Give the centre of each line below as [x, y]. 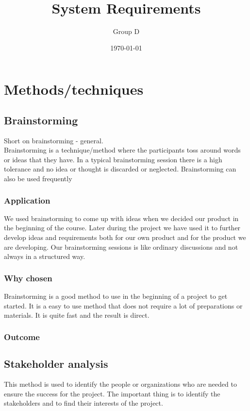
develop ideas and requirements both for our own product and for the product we [125, 237]
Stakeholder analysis [56, 364]
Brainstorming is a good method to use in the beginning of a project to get [116, 296]
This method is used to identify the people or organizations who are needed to [120, 384]
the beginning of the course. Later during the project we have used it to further [122, 228]
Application [27, 200]
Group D [126, 31]
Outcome [22, 336]
